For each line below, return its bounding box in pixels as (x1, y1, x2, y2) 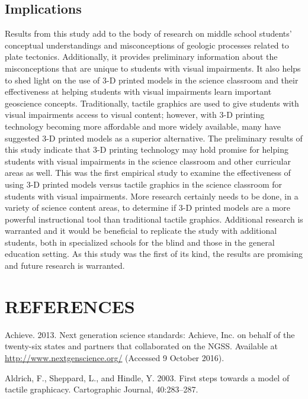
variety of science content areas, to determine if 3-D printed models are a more (5, 201, 291, 214)
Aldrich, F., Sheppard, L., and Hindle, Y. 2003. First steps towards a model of (5, 371, 290, 384)
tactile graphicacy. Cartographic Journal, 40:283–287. (5, 383, 198, 395)
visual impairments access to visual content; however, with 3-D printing (5, 108, 265, 121)
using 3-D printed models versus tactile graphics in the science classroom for (5, 178, 283, 190)
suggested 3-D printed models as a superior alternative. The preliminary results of (5, 131, 303, 144)
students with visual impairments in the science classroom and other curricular (5, 155, 291, 167)
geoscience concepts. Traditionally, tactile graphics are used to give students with (5, 96, 299, 109)
